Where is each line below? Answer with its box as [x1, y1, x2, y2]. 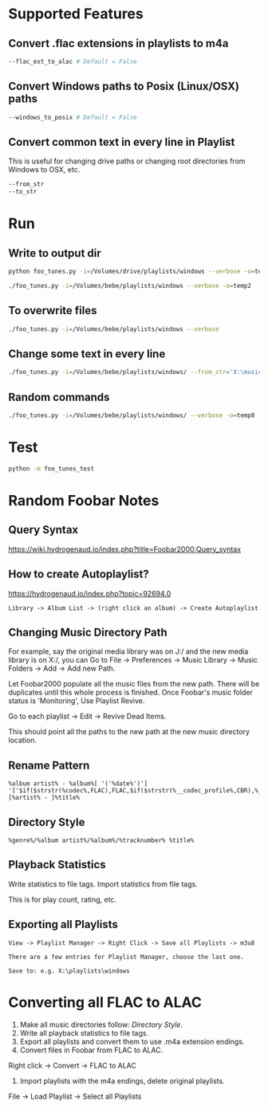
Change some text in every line [8, 347, 166, 360]
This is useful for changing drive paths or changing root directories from [8, 156, 246, 166]
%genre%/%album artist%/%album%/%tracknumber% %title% [8, 836, 195, 844]
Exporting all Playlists [8, 918, 118, 931]
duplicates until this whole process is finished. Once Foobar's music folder [8, 687, 254, 698]
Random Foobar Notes [8, 491, 160, 509]
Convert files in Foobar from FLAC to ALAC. [19, 1045, 164, 1055]
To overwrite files [8, 304, 97, 317]
